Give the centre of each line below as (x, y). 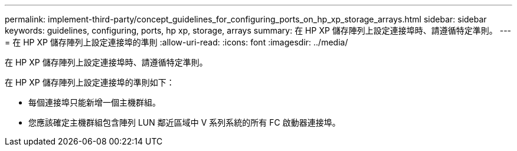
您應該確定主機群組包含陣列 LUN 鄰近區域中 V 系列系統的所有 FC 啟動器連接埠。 (184, 122)
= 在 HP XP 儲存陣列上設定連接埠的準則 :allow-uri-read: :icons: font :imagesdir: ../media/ (176, 42)
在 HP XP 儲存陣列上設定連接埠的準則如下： (90, 82)
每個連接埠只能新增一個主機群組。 (94, 102)
